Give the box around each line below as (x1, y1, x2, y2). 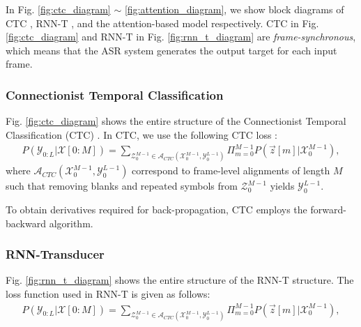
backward (6, 215, 46, 230)
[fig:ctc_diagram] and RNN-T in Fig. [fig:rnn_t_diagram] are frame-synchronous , (6, 29, 356, 44)
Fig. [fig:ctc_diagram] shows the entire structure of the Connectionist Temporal (6, 114, 346, 128)
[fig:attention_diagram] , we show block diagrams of (124, 2, 344, 16)
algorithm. (49, 215, 93, 230)
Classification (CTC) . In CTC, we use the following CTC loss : (6, 127, 278, 142)
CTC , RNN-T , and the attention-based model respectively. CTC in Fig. (6, 15, 319, 30)
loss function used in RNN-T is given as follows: (6, 287, 210, 301)
